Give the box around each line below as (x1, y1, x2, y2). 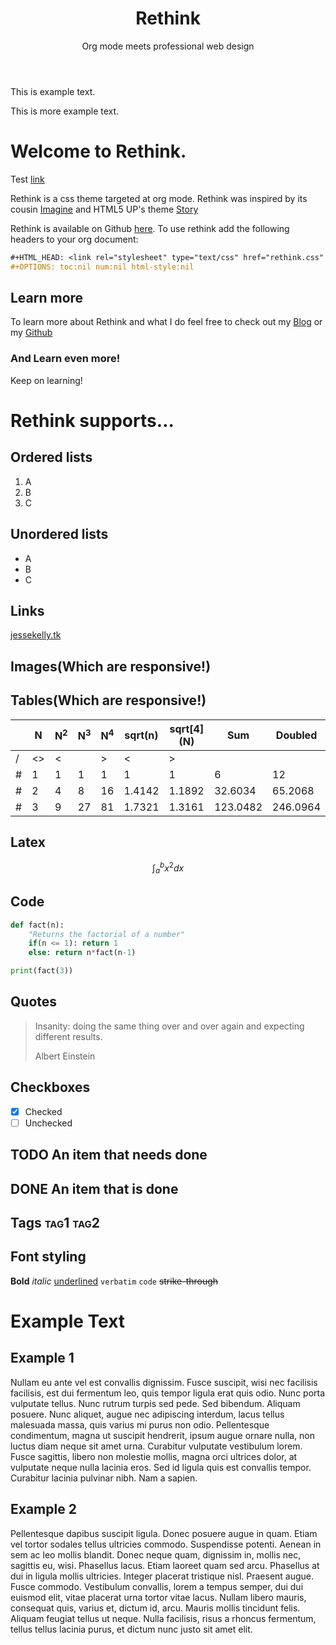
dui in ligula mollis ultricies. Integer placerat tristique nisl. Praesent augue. (10, 1570, 315, 1582)
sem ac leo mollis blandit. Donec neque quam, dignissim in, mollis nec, (10, 1548, 302, 1561)
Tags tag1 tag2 (10, 1214, 100, 1231)
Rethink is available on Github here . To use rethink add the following (10, 222, 290, 234)
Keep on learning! (10, 374, 83, 386)
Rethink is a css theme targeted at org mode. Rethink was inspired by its (10, 192, 308, 204)
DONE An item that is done (10, 1180, 179, 1197)
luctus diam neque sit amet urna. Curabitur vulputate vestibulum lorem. (10, 1440, 303, 1452)
